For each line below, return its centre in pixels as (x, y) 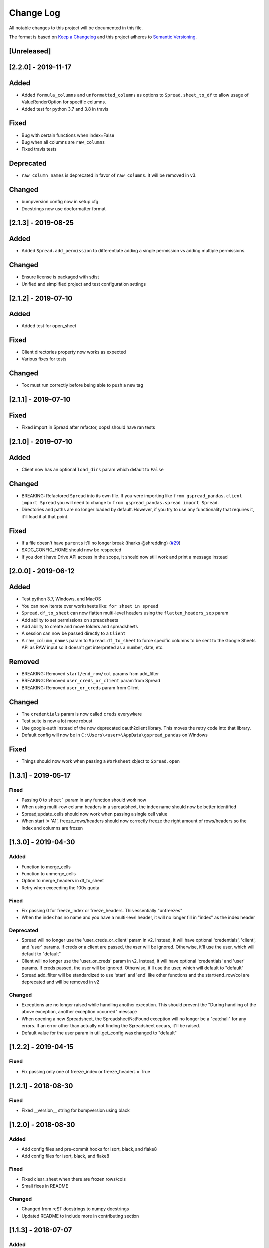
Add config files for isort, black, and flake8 (66, 1156)
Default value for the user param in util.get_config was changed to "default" (99, 1033)
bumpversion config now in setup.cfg (60, 202)
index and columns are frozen (52, 828)
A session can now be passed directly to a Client (73, 633)
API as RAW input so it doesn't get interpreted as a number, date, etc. (93, 648)
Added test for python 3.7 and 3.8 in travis (65, 109)
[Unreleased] (30, 51)
